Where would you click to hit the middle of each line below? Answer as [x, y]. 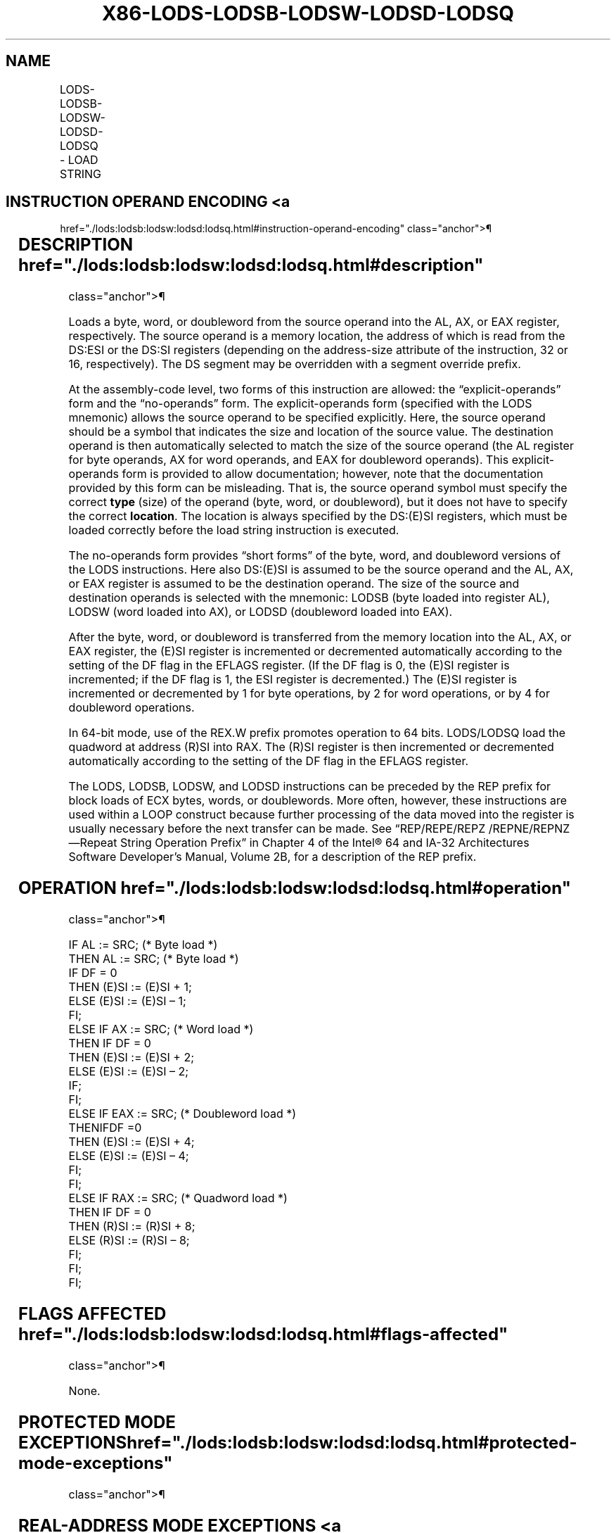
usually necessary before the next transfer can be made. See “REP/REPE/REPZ [277, 829]
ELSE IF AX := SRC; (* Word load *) [161, 1029]
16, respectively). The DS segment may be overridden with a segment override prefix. [295, 364]
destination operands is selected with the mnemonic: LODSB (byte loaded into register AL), [309, 598]
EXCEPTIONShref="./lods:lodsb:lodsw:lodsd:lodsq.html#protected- [298, 1442]
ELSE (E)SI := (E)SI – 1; [127, 1001]
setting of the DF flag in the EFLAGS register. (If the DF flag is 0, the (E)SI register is [289, 665]
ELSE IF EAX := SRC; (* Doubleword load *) [182, 1114]
